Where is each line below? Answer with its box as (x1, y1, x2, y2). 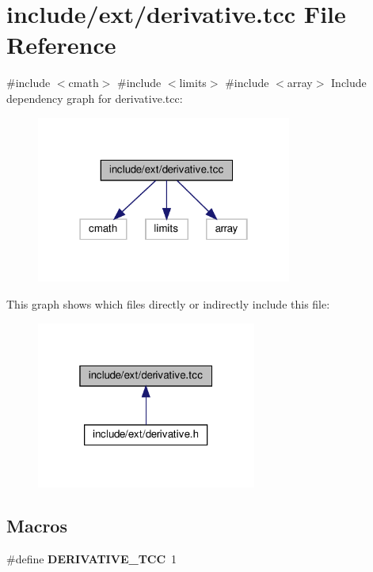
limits (179, 74, 207, 91)
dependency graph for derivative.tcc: (6, 89, 183, 106)
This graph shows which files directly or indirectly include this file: (6, 296, 330, 313)
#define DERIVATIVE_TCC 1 (6, 550, 177, 566)
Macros (6, 513, 67, 538)
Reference (6, 28, 116, 61)
